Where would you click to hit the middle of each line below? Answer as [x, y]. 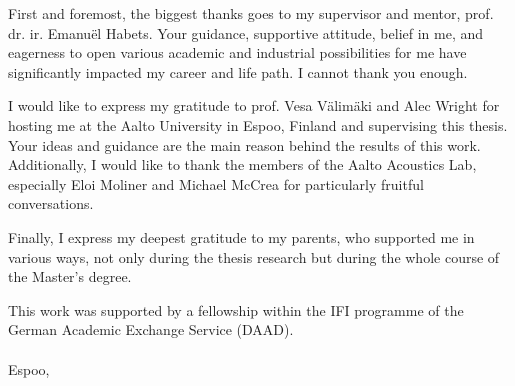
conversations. [51, 203]
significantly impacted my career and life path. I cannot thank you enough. [238, 71]
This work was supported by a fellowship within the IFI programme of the [236, 309]
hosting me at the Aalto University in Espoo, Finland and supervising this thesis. [258, 124]
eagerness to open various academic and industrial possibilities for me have [237, 52]
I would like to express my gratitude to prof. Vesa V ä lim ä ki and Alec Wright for [254, 105]
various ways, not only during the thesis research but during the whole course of [254, 256]
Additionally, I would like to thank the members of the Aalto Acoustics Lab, [242, 164]
